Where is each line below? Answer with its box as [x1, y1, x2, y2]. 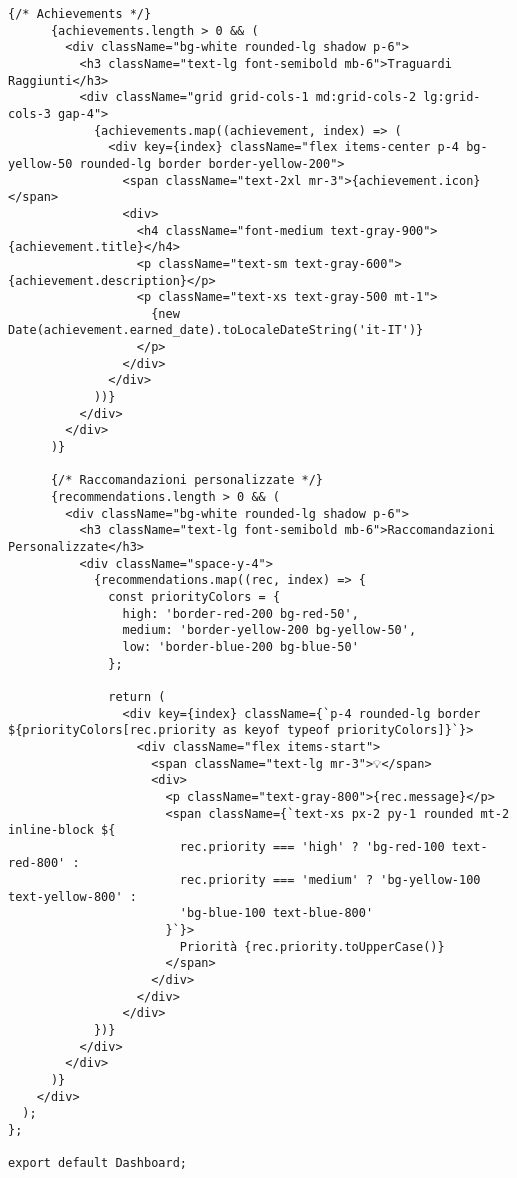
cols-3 [8, 106, 51, 121]
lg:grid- [423, 90, 481, 105]
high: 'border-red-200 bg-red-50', [122, 606, 359, 621]
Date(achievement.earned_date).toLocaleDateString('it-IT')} [8, 323, 424, 338]
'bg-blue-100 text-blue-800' [179, 906, 374, 921]
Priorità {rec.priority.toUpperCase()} [179, 939, 445, 954]
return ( [108, 689, 166, 704]
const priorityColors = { [108, 589, 281, 604]
